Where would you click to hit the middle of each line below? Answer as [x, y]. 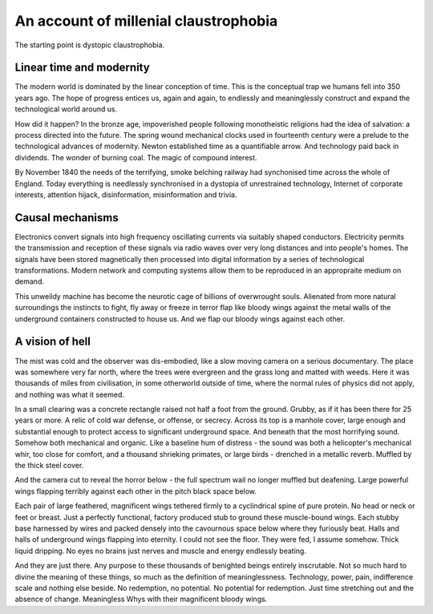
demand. [29, 281]
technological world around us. [66, 109]
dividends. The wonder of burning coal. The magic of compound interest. [136, 157]
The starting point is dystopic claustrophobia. [90, 45]
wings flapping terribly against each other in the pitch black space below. [136, 491]
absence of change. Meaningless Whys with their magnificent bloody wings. [141, 599]
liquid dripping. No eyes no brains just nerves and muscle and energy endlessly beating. [160, 551]
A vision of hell [53, 342]
